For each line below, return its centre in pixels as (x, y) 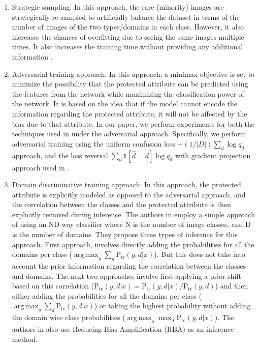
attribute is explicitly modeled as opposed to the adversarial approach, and (129, 194)
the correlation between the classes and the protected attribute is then (121, 204)
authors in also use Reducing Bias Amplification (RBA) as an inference (123, 329)
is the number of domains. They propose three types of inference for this (125, 234)
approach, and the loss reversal (60, 155)
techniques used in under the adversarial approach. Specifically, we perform (129, 134)
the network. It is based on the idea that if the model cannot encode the (124, 104)
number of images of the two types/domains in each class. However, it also (128, 27)
